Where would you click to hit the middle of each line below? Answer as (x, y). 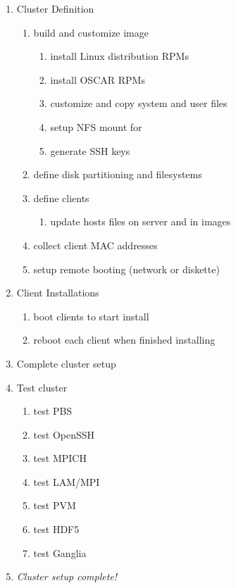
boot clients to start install (91, 316)
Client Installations (58, 293)
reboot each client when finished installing (124, 340)
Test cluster (42, 387)
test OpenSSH (64, 434)
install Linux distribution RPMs (119, 56)
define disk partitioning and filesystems (118, 174)
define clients (61, 198)
